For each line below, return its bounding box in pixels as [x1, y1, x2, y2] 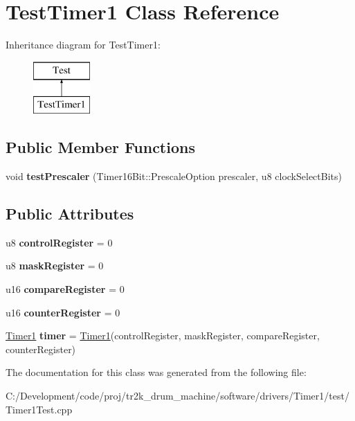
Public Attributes [6, 203, 134, 224]
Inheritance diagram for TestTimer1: [6, 37, 161, 52]
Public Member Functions [6, 136, 195, 158]
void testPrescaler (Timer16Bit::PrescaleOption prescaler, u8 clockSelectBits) [6, 169, 342, 183]
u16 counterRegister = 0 [6, 305, 120, 319]
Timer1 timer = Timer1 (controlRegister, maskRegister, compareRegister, [6, 328, 320, 343]
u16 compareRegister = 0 [6, 282, 125, 296]
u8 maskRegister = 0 [6, 258, 104, 273]
